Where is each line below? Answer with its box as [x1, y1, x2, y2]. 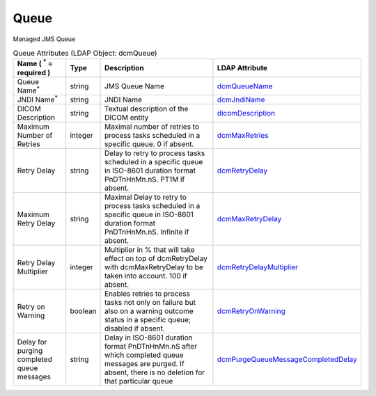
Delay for [17, 338, 47, 347]
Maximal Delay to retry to [104, 192, 187, 202]
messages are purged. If [104, 359, 185, 369]
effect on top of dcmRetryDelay [104, 254, 208, 264]
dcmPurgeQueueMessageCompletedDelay [217, 355, 358, 365]
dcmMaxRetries [217, 131, 269, 141]
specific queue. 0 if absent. [104, 139, 194, 149]
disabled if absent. [104, 324, 165, 333]
